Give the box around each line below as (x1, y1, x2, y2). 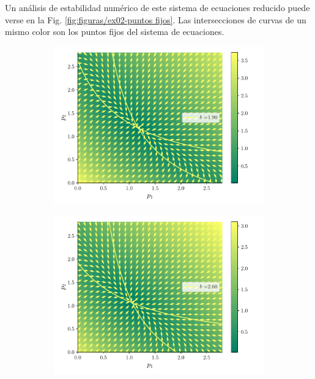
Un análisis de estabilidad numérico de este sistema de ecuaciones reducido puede (5, 1, 310, 13)
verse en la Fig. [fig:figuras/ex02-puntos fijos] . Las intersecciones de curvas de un (5, 13, 306, 26)
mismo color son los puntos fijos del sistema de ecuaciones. (5, 25, 224, 38)
